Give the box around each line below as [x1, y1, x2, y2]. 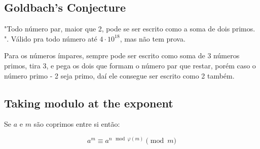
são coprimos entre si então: [33, 119, 120, 129]
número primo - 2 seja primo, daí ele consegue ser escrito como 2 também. [4, 70, 235, 81]
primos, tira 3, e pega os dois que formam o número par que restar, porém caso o [4, 60, 256, 70]
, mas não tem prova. [120, 33, 185, 44]
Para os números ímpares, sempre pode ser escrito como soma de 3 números [4, 50, 240, 61]
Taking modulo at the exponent [4, 95, 173, 110]
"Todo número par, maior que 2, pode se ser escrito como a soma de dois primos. [4, 23, 255, 34]
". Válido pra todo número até [4, 33, 97, 44]
